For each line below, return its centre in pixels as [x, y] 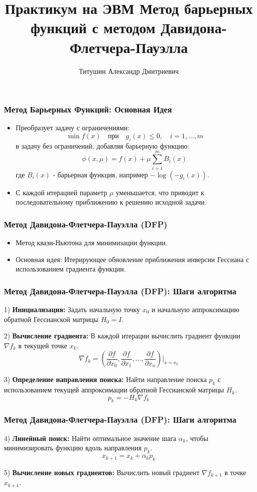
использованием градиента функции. [71, 269]
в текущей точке [43, 345]
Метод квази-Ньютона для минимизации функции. [91, 242]
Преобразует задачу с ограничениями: [73, 128]
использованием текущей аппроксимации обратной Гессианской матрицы [114, 390]
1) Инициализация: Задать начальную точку [72, 309]
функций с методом [93, 27]
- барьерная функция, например [100, 174]
